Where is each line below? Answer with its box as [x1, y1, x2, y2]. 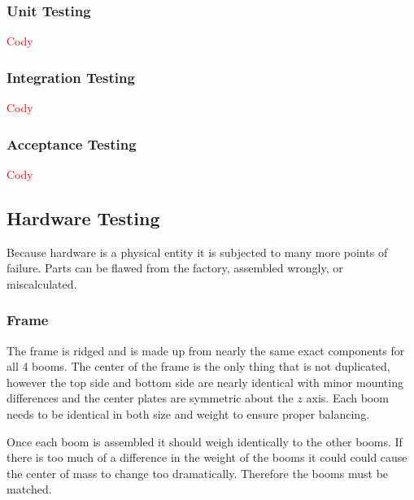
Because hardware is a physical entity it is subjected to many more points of [7, 243, 388, 260]
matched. [7, 480, 52, 498]
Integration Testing [7, 67, 135, 87]
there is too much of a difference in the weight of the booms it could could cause [7, 449, 407, 466]
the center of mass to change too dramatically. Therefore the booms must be [7, 464, 389, 481]
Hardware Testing [7, 205, 160, 230]
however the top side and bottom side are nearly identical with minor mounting [7, 373, 403, 390]
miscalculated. [7, 275, 77, 292]
